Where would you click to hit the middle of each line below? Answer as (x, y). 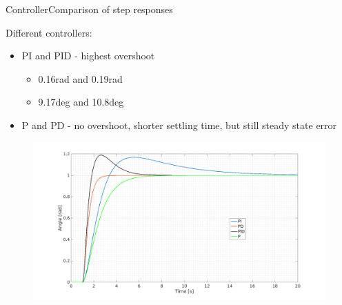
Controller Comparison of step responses (89, 9)
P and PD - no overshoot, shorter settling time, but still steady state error (179, 125)
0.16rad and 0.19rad (80, 78)
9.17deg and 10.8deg (81, 102)
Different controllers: (49, 32)
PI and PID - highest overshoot (88, 56)
